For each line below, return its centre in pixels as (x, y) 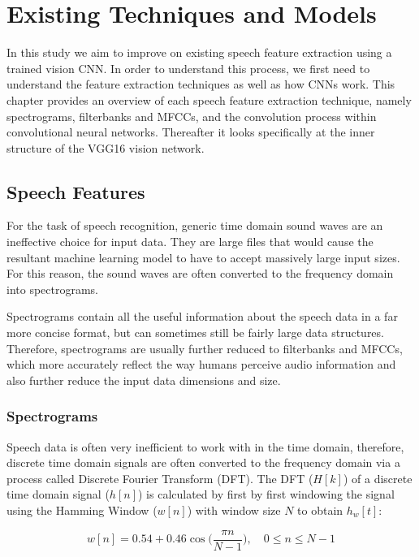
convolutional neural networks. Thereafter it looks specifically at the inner (191, 132)
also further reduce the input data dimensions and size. (144, 380)
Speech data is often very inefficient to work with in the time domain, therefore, (205, 446)
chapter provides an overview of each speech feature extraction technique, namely (209, 99)
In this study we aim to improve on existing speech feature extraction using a (199, 52)
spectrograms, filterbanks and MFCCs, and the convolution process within (192, 116)
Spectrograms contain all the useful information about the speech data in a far (202, 316)
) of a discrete (378, 478)
